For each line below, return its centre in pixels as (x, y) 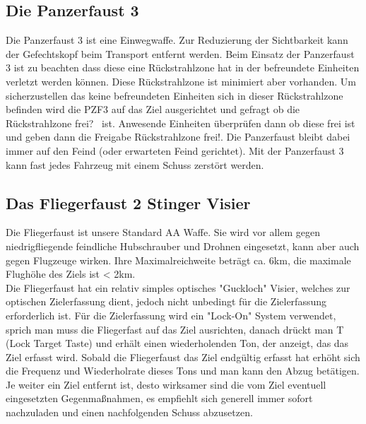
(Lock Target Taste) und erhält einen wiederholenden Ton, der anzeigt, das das (177, 343)
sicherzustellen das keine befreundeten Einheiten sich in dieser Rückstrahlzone (175, 95)
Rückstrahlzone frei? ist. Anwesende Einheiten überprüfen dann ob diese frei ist (181, 123)
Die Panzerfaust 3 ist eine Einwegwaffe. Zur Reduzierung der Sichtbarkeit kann (177, 40)
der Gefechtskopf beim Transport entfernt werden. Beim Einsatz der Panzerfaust (180, 53)
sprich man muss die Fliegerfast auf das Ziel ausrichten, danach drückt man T (175, 329)
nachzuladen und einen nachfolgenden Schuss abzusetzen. (129, 412)
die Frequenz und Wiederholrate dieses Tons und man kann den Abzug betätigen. (183, 371)
